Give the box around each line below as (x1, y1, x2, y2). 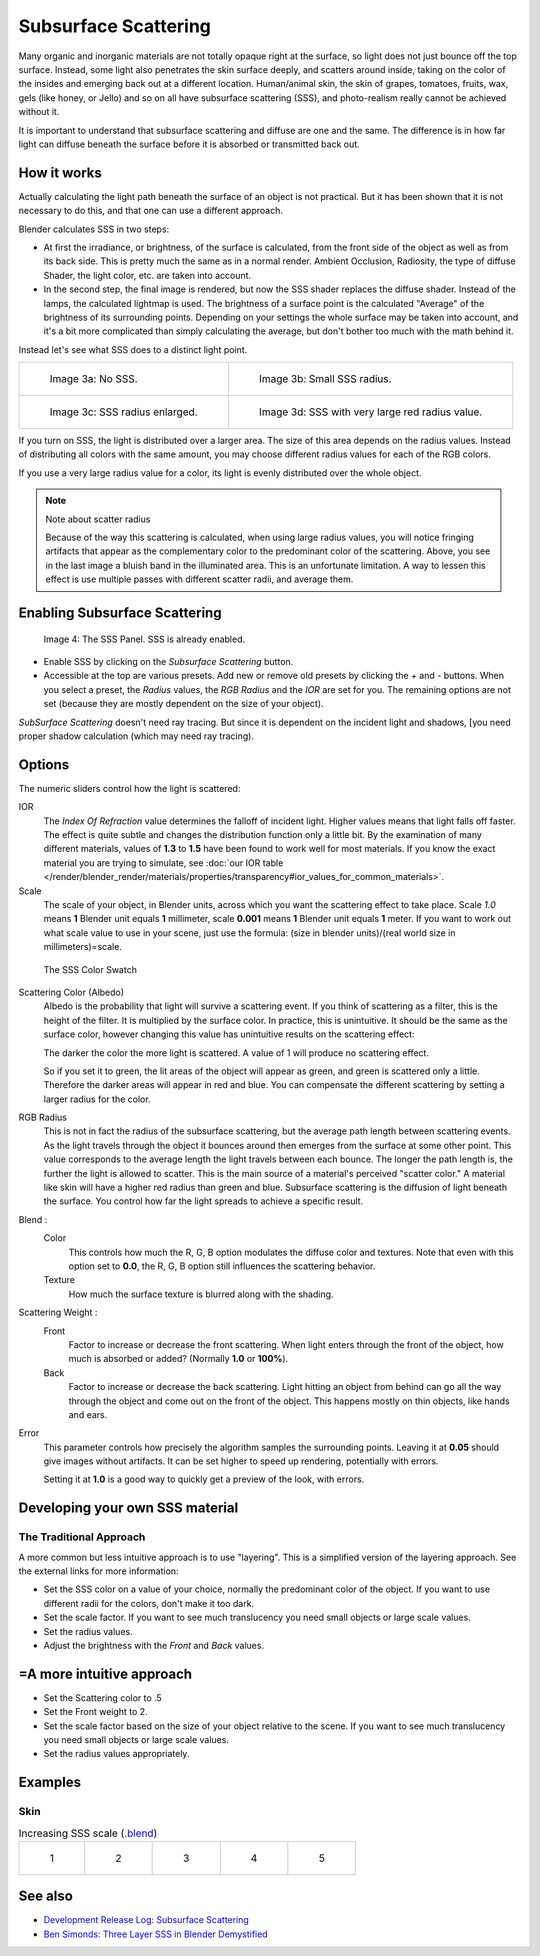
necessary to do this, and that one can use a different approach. (18, 205, 284, 217)
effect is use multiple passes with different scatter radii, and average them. (45, 573, 354, 585)
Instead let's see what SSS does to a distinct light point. (18, 343, 248, 355)
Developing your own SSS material (18, 1500, 239, 1517)
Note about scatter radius (45, 513, 151, 525)
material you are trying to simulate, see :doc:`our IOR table (43, 856, 284, 869)
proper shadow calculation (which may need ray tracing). (18, 730, 255, 742)
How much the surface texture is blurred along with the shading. (68, 1288, 334, 1300)
